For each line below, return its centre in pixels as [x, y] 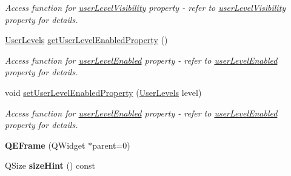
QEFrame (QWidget [45, 145]
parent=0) [111, 145]
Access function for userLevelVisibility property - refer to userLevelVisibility [145, 7]
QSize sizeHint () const [50, 165]
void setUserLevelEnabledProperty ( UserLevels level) [103, 92]
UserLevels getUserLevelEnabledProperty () [86, 40]
